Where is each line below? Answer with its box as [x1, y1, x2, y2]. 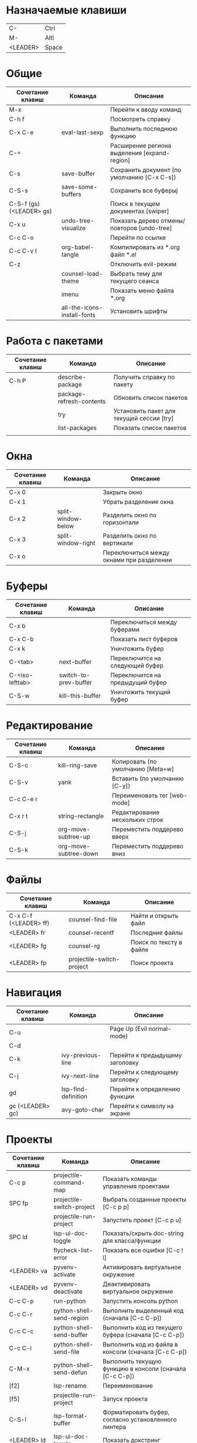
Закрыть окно [102, 488, 142, 496]
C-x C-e [9, 128, 34, 136]
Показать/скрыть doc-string [102, 1229, 184, 1238]
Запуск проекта [102, 1395, 148, 1403]
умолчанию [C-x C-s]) [110, 173, 176, 181]
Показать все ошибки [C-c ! [102, 1246, 184, 1255]
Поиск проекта [130, 958, 174, 967]
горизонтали [102, 518, 139, 526]
